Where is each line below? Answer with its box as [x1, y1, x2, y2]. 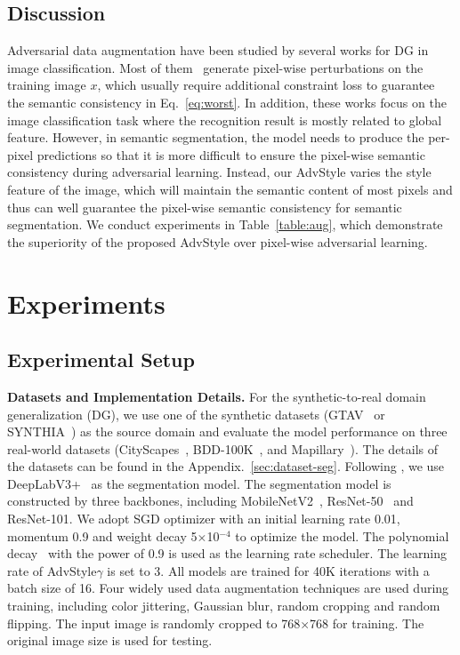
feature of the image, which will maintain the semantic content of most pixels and [7, 180, 453, 198]
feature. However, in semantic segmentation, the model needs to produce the [7, 128, 424, 147]
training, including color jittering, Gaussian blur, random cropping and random [7, 596, 440, 615]
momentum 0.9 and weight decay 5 [7, 526, 198, 545]
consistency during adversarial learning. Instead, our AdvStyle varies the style [7, 163, 432, 181]
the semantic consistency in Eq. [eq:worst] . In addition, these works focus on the [7, 92, 447, 111]
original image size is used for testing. [7, 631, 213, 650]
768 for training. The [310, 613, 424, 632]
